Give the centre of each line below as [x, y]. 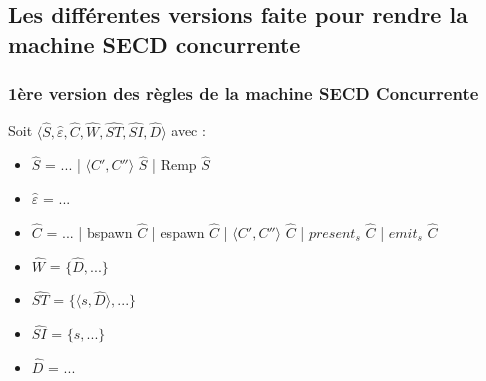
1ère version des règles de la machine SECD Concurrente [243, 93]
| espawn [178, 231]
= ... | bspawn [89, 231]
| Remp [174, 164]
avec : [188, 130]
